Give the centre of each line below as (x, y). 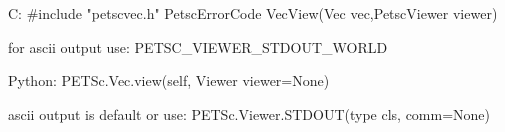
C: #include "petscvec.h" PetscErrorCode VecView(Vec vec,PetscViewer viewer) (253, 13)
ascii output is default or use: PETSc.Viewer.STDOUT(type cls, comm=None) (249, 113)
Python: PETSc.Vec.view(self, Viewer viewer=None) (169, 80)
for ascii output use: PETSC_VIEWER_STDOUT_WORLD (198, 46)
